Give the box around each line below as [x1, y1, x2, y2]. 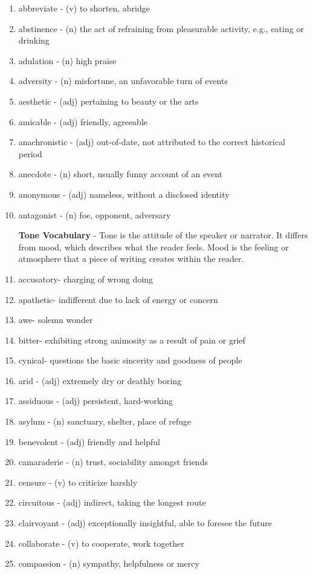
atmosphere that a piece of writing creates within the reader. [18, 252, 244, 265]
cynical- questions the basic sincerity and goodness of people [18, 354, 242, 367]
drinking [18, 34, 50, 47]
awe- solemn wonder [18, 313, 93, 326]
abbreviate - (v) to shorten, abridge [18, 2, 150, 14]
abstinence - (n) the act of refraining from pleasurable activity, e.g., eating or [18, 22, 304, 34]
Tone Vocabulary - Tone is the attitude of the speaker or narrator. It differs [18, 229, 308, 241]
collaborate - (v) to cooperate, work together [18, 536, 184, 549]
